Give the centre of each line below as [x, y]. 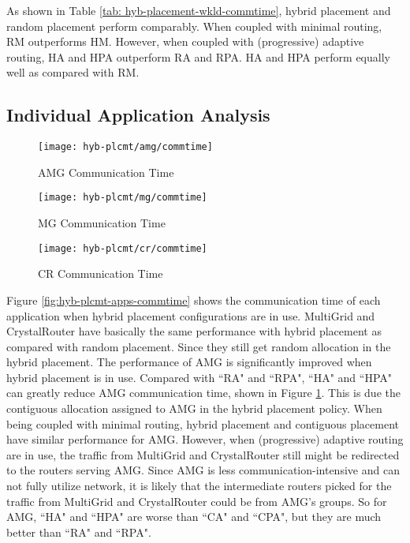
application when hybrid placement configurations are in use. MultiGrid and [191, 315]
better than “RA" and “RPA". [79, 532]
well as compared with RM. [73, 72]
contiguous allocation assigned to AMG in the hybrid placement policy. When [194, 408]
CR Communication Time [101, 273]
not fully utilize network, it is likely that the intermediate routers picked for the [199, 486]
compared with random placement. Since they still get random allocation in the [199, 346]
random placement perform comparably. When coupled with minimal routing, [194, 26]
